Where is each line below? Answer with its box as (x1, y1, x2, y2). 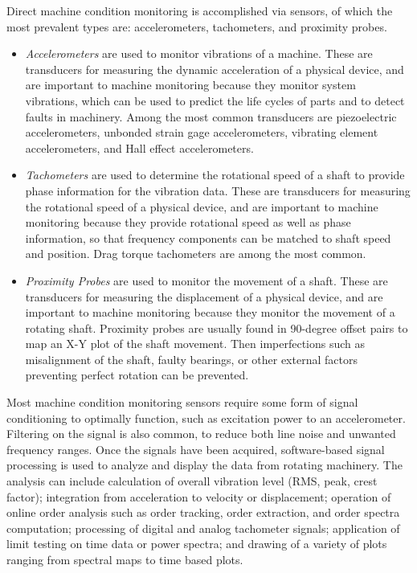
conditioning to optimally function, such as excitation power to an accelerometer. (6, 409, 406, 426)
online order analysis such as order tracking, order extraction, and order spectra (6, 504, 400, 521)
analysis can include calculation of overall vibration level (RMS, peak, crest (6, 473, 378, 489)
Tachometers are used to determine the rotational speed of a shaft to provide (25, 166, 405, 183)
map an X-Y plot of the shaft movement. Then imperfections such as (25, 335, 366, 352)
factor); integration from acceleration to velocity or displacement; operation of (6, 488, 391, 505)
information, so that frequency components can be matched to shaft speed (25, 229, 391, 246)
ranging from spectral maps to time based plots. (6, 551, 243, 567)
